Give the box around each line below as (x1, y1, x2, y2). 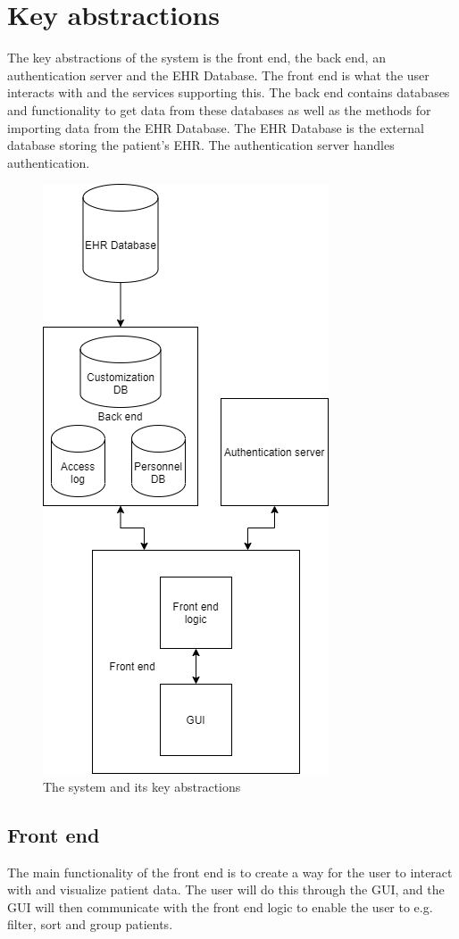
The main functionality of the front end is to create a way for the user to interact (7, 862, 453, 881)
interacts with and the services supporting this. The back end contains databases (7, 83, 450, 102)
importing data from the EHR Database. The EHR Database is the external (7, 118, 425, 137)
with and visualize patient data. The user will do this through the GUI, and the (7, 880, 445, 899)
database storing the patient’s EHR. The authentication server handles (7, 136, 395, 154)
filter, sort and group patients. (7, 915, 173, 934)
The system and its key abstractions (43, 777, 241, 795)
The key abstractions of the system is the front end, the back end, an (7, 48, 386, 67)
